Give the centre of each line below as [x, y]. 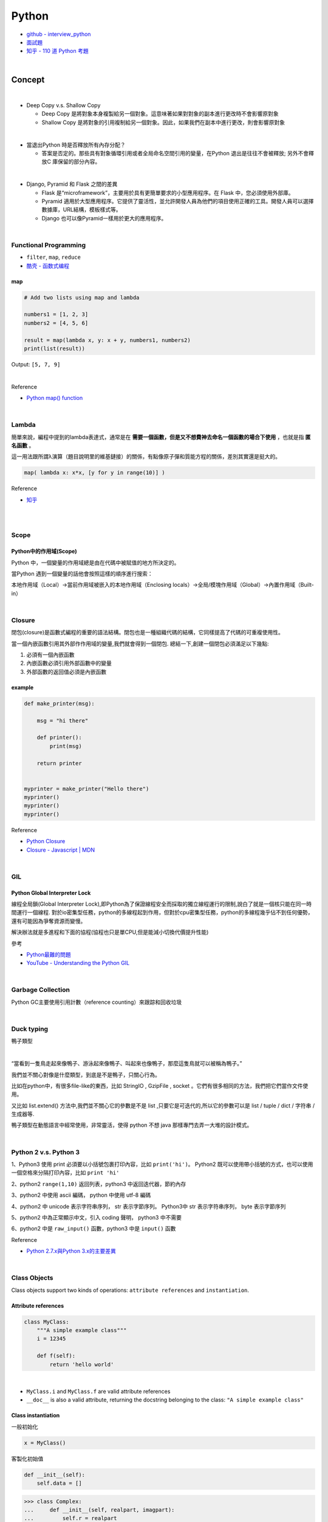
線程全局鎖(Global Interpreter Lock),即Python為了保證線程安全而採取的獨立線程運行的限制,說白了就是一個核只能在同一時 [162, 903]
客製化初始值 [27, 1459]
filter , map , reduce [54, 257]
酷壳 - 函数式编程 [48, 265]
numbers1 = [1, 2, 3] [56, 314]
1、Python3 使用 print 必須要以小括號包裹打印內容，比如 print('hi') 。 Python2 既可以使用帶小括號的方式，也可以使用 [162, 1164]
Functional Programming [49, 245]
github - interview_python [59, 34]
